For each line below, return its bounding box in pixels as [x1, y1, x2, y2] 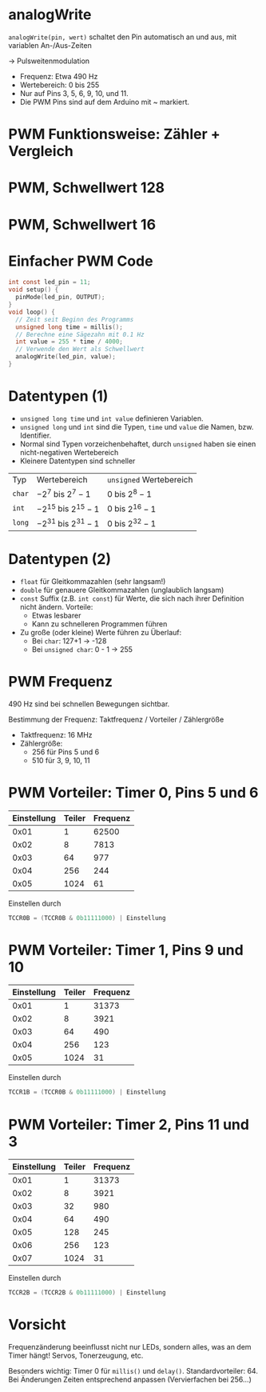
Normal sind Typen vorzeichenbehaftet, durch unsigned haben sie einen [19, 438, 256, 449]
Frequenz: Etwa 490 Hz [19, 71, 98, 81]
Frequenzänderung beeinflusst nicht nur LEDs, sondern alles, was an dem [8, 1342, 252, 1352]
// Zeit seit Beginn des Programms [15, 315, 134, 323]
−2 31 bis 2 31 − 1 [36, 516, 100, 529]
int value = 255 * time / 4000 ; [15, 338, 124, 346]
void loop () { [8, 308, 56, 316]
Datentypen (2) [8, 550, 112, 569]
